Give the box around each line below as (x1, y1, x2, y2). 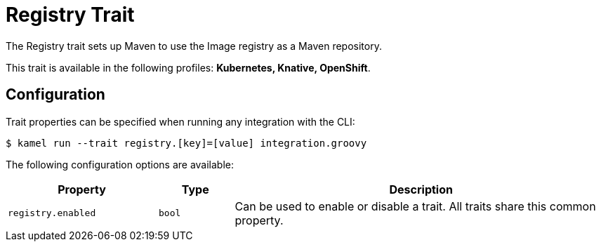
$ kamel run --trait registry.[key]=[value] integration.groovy (6, 137, 367, 149)
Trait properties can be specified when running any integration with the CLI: (6, 115, 355, 128)
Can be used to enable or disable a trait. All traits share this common (235, 199, 596, 213)
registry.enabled (8, 208, 96, 219)
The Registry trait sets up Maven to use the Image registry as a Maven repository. (6, 39, 382, 52)
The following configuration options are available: (6, 158, 235, 171)
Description (389, 182, 453, 196)
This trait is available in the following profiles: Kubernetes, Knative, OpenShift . (6, 61, 371, 74)
